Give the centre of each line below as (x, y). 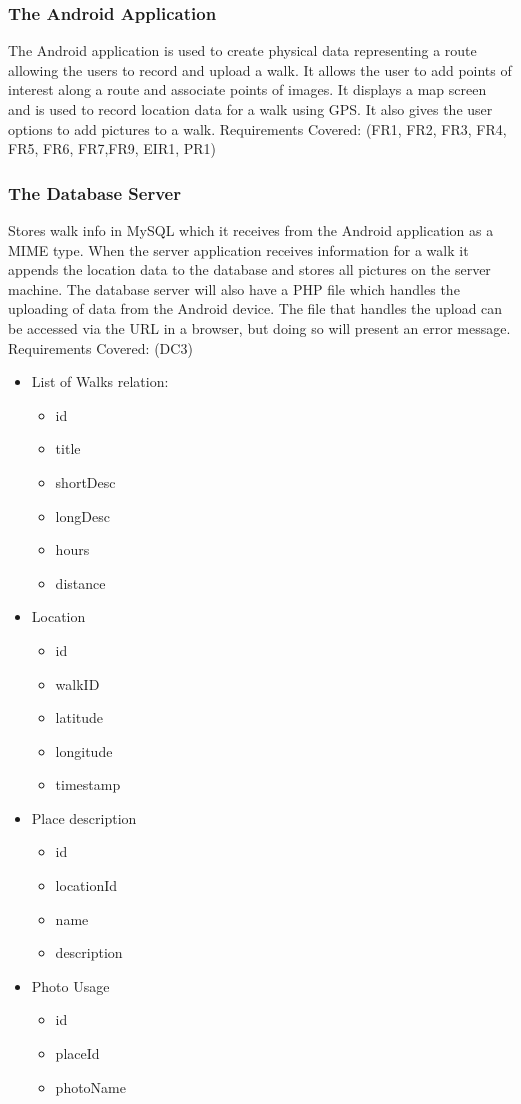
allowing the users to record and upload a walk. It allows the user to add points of (260, 69)
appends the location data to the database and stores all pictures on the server (249, 269)
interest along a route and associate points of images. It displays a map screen (247, 89)
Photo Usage (70, 985)
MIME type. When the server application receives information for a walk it (238, 249)
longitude (84, 750)
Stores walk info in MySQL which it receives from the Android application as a (251, 230)
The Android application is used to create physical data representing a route (242, 50)
